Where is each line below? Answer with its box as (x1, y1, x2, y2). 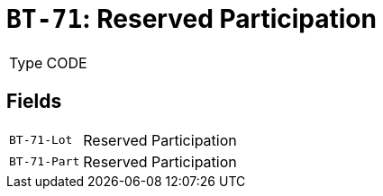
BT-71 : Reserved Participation (6, 4, 377, 34)
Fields (6, 90, 62, 113)
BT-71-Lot (9, 133, 73, 147)
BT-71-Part (9, 155, 80, 169)
